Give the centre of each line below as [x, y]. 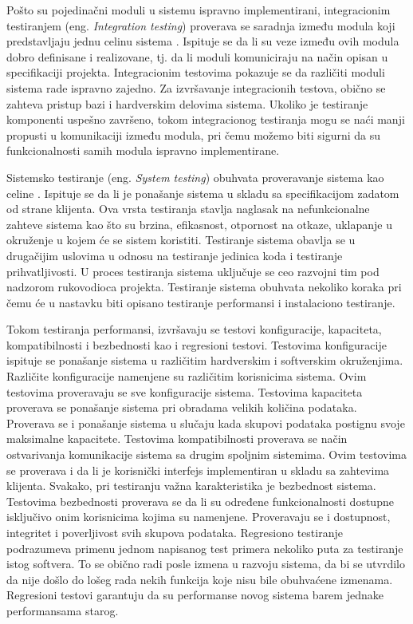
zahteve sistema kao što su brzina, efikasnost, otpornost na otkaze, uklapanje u [199, 224]
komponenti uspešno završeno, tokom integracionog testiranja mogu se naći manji [206, 119]
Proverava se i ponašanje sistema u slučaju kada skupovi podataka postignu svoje [206, 423]
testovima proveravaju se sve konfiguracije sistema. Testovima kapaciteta [185, 391]
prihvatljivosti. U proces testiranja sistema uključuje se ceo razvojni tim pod [193, 271]
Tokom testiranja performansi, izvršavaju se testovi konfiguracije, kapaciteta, [194, 329]
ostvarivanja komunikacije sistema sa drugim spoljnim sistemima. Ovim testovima [206, 454]
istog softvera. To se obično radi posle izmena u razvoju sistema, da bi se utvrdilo [206, 564]
